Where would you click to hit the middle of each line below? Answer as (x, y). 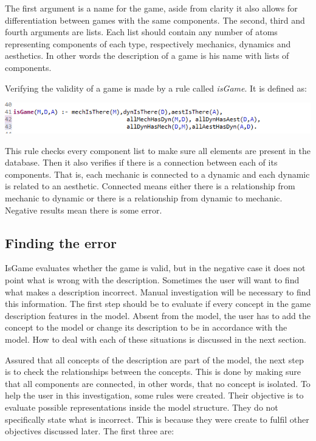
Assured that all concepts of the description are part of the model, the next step (154, 359)
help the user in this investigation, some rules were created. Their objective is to (154, 395)
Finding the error (61, 242)
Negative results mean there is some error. (84, 210)
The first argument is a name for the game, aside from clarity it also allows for (151, 8)
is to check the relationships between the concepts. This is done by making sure (153, 372)
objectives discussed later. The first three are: (90, 431)
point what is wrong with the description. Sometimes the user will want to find (152, 279)
